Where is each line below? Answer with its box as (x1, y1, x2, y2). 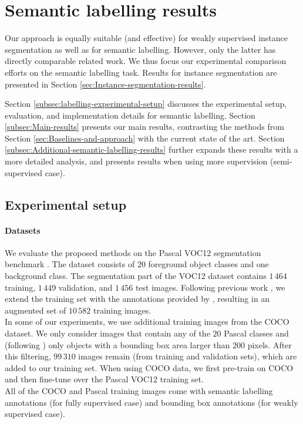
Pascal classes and (224, 327, 289, 339)
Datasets (5, 224, 41, 236)
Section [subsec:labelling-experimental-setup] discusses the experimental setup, (5, 97, 287, 110)
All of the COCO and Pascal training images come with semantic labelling (5, 384, 273, 396)
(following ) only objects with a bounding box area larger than (5, 338, 230, 351)
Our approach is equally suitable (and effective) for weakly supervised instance (5, 32, 288, 44)
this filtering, (5, 350, 51, 362)
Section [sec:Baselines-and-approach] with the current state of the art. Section (5, 132, 285, 144)
